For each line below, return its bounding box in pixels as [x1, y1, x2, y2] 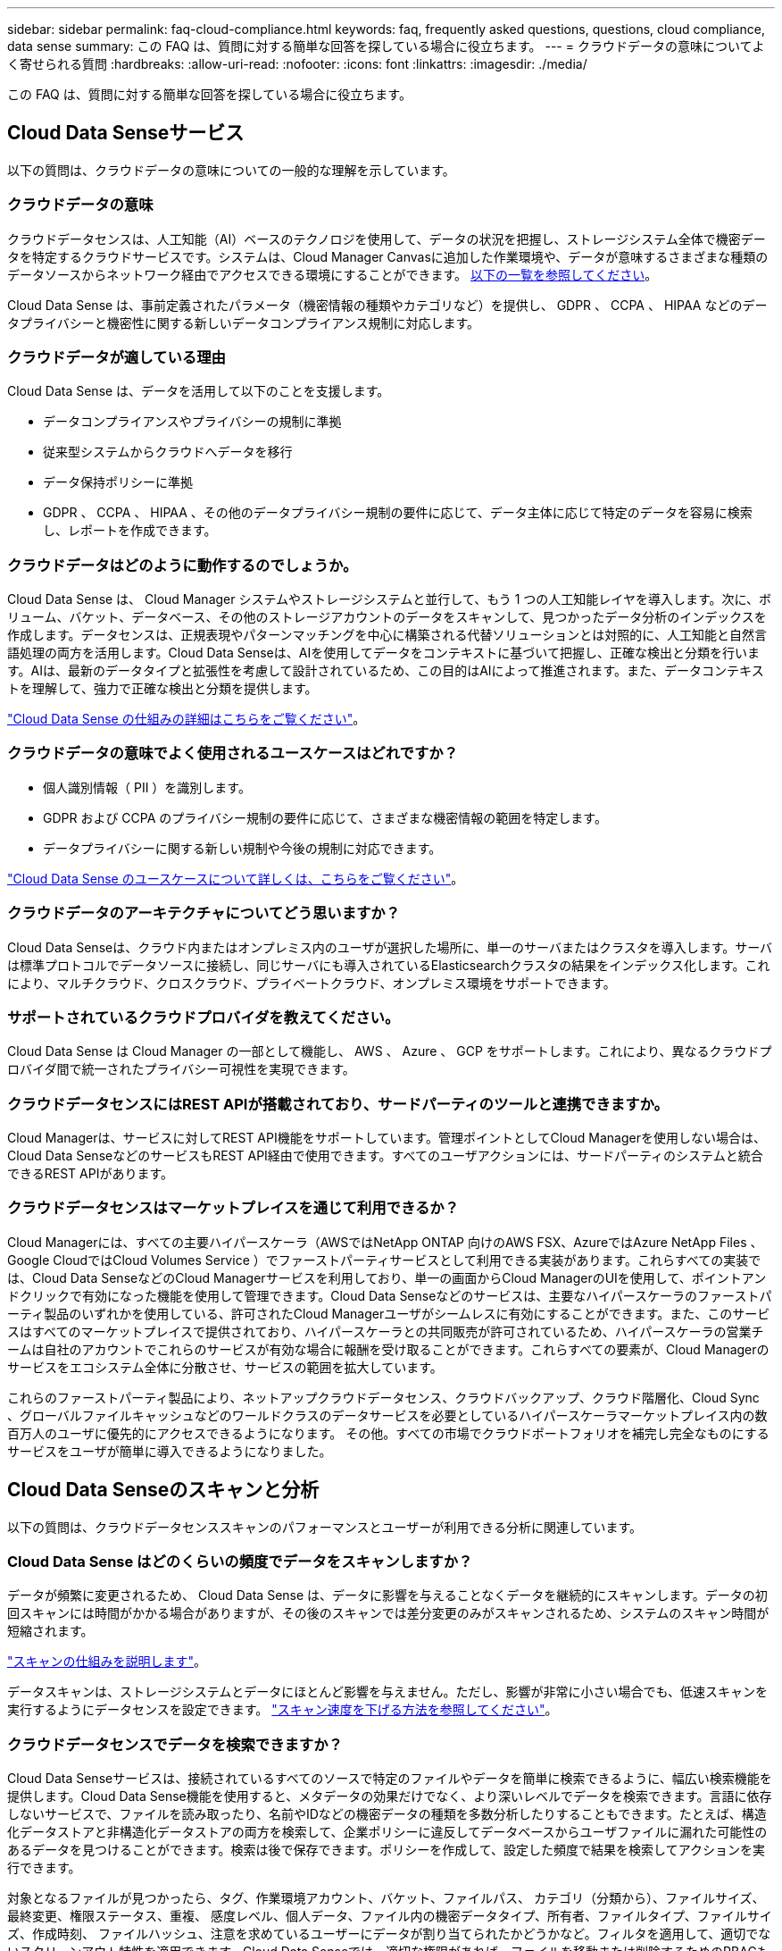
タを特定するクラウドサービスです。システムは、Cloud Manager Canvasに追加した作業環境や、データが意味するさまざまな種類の [7, 248, 769, 264]
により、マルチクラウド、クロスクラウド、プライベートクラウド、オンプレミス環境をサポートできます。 [7, 975, 616, 991]
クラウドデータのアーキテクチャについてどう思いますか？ [7, 904, 401, 923]
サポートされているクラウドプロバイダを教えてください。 [7, 1008, 400, 1026]
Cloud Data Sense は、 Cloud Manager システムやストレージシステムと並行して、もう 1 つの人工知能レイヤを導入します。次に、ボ [7, 591, 772, 607]
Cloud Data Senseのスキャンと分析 [7, 1478, 320, 1502]
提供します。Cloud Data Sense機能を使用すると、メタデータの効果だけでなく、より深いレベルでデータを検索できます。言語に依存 [7, 1788, 772, 1804]
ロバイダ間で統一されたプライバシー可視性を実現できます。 [7, 1061, 355, 1077]
